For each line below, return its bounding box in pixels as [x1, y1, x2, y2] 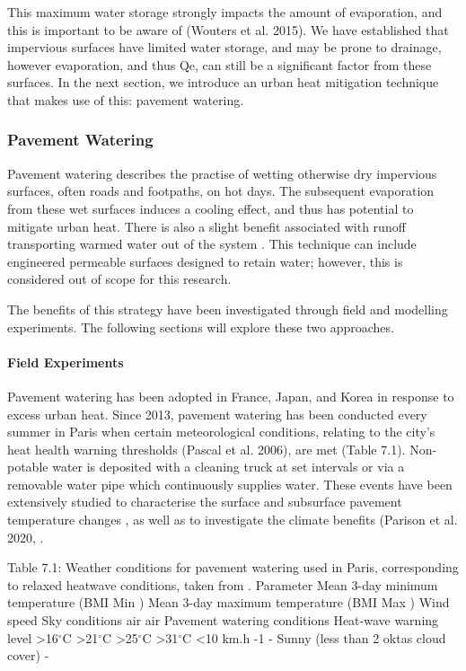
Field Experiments [7, 352, 124, 371]
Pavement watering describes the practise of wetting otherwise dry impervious [7, 163, 437, 182]
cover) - [7, 646, 49, 665]
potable [7, 457, 48, 476]
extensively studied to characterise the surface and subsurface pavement [7, 492, 402, 511]
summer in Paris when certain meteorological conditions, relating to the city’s [7, 422, 435, 441]
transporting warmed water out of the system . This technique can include [7, 234, 417, 253]
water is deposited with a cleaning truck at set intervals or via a [52, 457, 405, 476]
